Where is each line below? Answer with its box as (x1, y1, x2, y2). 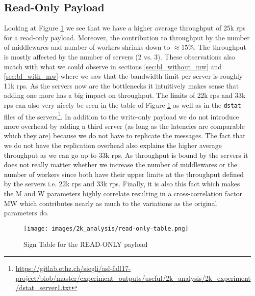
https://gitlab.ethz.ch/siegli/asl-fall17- (15, 263, 131, 273)
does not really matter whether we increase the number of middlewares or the (4, 159, 237, 170)
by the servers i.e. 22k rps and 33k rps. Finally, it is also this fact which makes (4, 178, 240, 189)
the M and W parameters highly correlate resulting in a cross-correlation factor (4, 188, 242, 199)
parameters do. (4, 207, 49, 218)
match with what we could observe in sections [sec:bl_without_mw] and (4, 61, 222, 71)
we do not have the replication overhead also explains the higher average (4, 140, 222, 150)
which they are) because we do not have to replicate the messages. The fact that (4, 130, 246, 141)
